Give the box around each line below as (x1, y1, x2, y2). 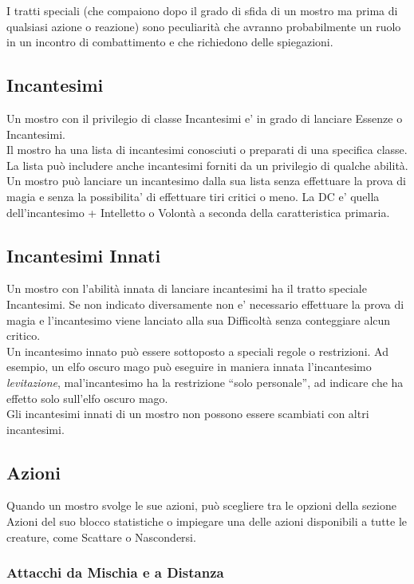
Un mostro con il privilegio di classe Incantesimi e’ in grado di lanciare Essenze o (6, 109, 403, 126)
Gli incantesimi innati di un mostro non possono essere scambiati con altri (6, 405, 369, 422)
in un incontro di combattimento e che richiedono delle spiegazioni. (6, 34, 333, 50)
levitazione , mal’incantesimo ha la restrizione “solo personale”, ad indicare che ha (6, 373, 404, 390)
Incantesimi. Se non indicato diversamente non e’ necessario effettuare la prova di (6, 295, 404, 312)
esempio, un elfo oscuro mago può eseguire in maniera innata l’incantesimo (6, 358, 372, 375)
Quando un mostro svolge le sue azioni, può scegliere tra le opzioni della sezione (6, 497, 396, 514)
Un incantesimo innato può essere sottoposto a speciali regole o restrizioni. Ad (6, 342, 388, 359)
